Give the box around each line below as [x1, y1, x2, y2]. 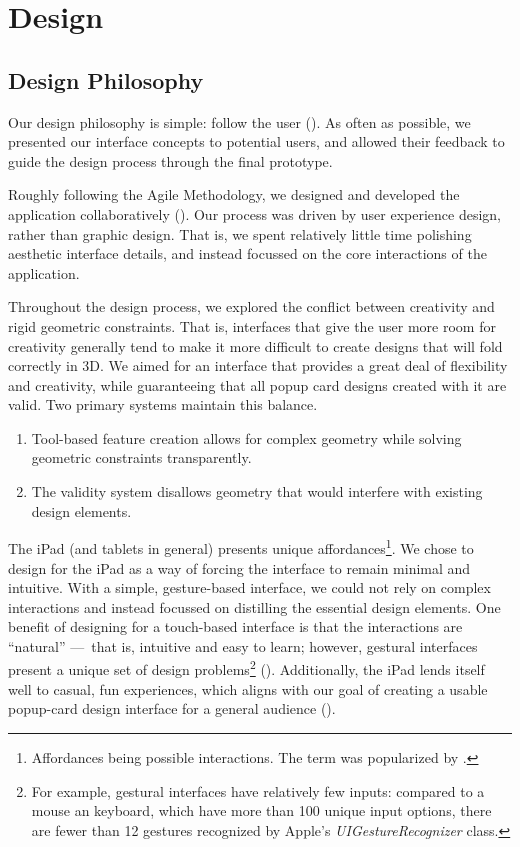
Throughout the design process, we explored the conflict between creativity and [8, 296, 495, 317]
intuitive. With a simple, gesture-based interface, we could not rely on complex [8, 577, 491, 598]
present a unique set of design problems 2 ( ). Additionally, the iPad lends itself [8, 656, 485, 680]
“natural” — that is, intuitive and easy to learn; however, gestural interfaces [8, 635, 478, 656]
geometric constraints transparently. [31, 447, 252, 468]
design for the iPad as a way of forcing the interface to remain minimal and [8, 557, 471, 578]
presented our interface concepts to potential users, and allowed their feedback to [8, 131, 505, 152]
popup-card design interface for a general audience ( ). [8, 698, 336, 719]
